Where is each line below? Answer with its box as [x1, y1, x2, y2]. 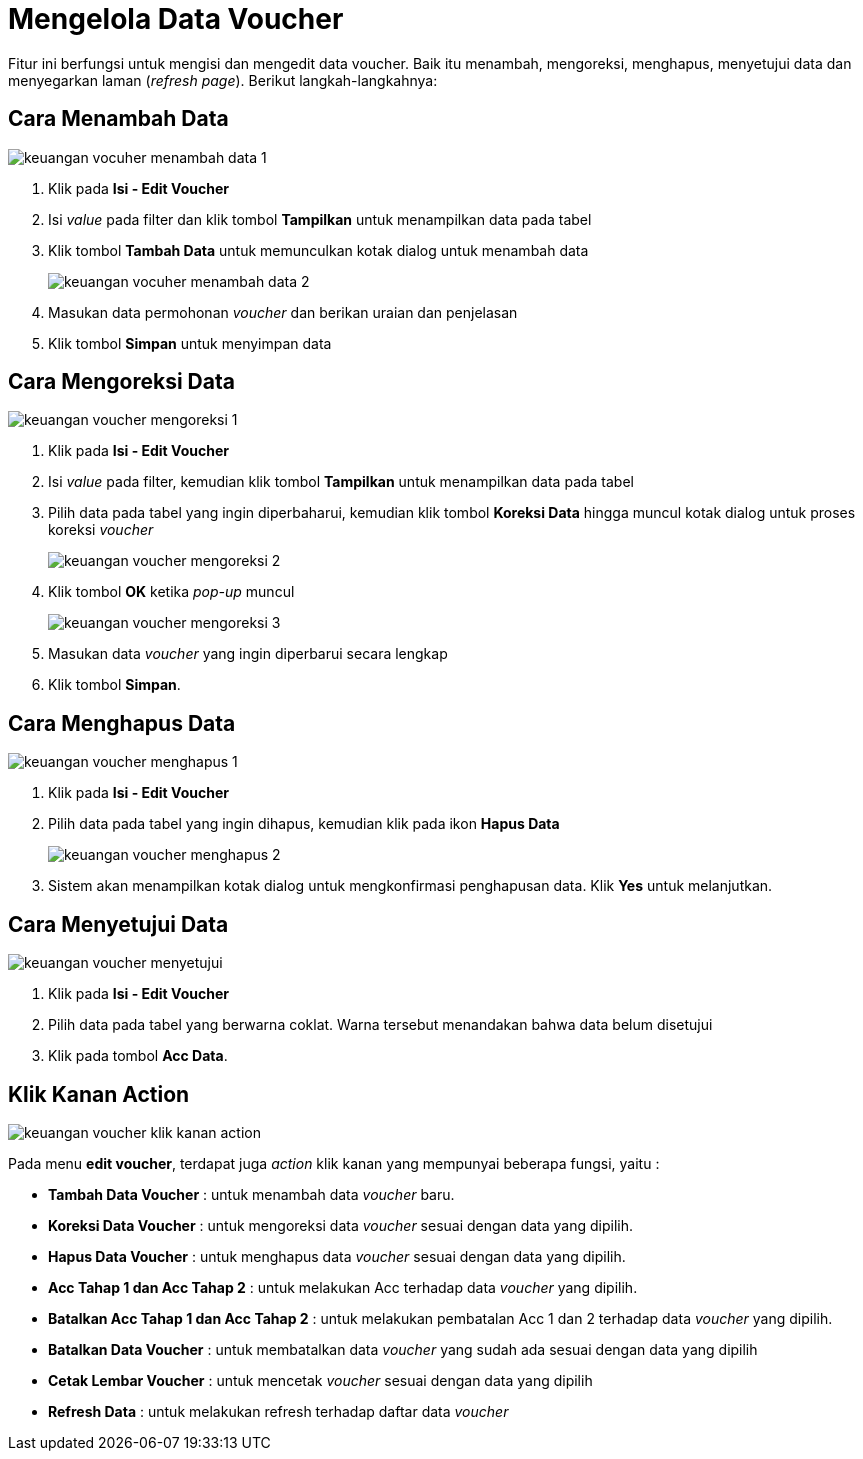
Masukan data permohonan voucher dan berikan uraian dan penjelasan [48, 303, 518, 321]
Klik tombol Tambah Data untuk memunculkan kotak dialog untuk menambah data [48, 241, 589, 259]
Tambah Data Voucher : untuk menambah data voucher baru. [48, 1185, 455, 1203]
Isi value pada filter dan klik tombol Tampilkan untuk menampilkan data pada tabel [48, 210, 592, 228]
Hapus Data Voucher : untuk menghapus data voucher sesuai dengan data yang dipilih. [48, 1247, 626, 1265]
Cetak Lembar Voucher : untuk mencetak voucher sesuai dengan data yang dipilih [48, 1371, 593, 1389]
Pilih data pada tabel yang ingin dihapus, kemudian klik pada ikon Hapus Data [48, 815, 560, 833]
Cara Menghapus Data [8, 710, 236, 736]
